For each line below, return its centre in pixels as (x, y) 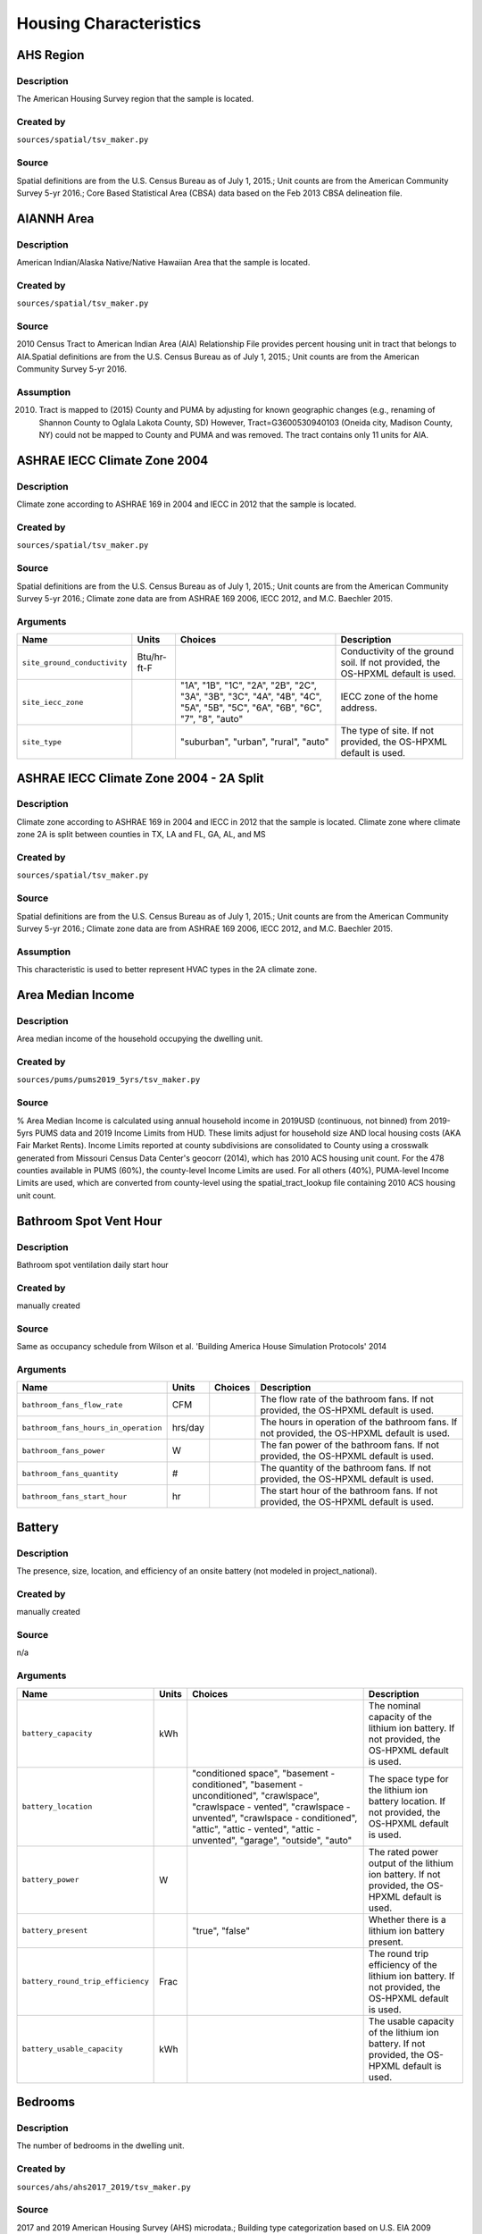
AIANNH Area (55, 218)
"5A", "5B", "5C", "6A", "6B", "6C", (251, 708)
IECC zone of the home (389, 697)
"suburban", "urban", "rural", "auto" (254, 742)
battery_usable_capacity (72, 2049)
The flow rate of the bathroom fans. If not (347, 1399)
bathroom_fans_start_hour (75, 1496)
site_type (42, 742)
